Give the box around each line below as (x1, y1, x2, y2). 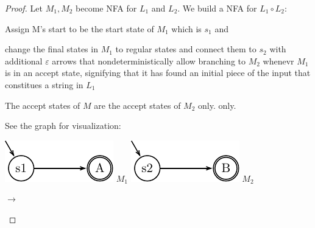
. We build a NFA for (177, 2, 257, 14)
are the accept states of (94, 98, 181, 111)
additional (5, 54, 43, 67)
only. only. (198, 98, 236, 111)
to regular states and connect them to (115, 43, 257, 55)
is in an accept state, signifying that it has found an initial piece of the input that (5, 66, 311, 79)
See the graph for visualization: (5, 119, 121, 132)
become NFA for (76, 2, 137, 14)
